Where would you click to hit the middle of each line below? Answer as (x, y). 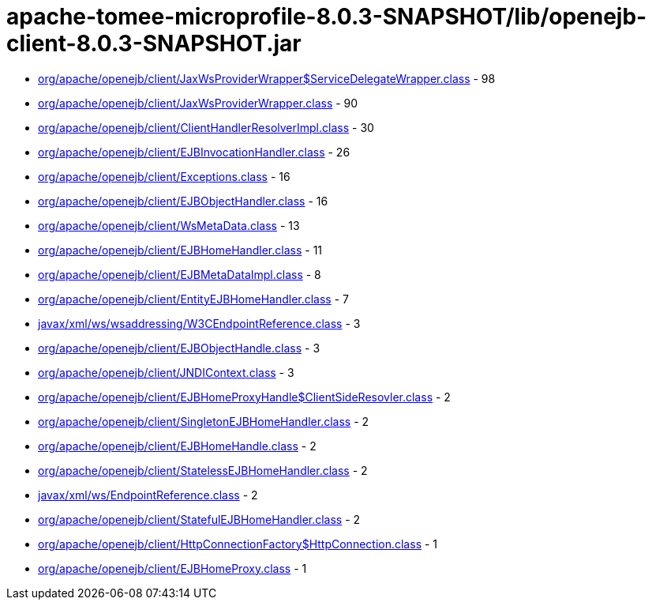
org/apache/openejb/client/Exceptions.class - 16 (164, 176)
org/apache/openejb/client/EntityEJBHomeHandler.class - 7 (193, 299)
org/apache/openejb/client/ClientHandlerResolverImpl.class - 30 (206, 127)
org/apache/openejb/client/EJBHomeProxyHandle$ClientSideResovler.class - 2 (244, 397)
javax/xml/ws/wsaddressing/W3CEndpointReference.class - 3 (199, 323)
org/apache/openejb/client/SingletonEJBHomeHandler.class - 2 (204, 421)
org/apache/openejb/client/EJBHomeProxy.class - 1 (172, 568)
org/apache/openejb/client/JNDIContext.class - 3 (166, 372)
